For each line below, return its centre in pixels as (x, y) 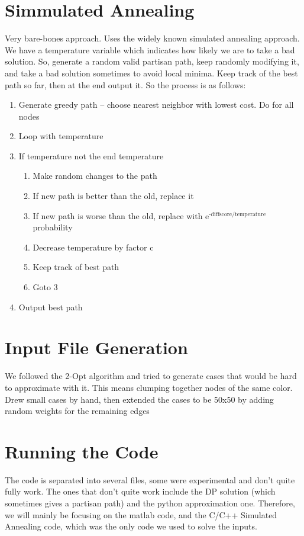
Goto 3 (45, 287)
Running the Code (82, 451)
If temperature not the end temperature (91, 155)
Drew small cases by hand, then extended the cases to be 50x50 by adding (139, 399)
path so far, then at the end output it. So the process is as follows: (125, 84)
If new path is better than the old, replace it (113, 196)
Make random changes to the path (95, 176)
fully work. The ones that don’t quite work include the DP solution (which (140, 491)
